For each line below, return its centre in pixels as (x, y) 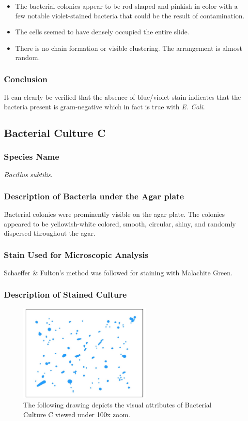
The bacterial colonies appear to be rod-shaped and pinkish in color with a (126, 6)
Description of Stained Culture (65, 294)
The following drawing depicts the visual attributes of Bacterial (117, 404)
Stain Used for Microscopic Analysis (76, 254)
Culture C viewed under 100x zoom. (77, 414)
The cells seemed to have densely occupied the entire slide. (102, 32)
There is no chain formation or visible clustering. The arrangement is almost (129, 48)
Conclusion (26, 79)
